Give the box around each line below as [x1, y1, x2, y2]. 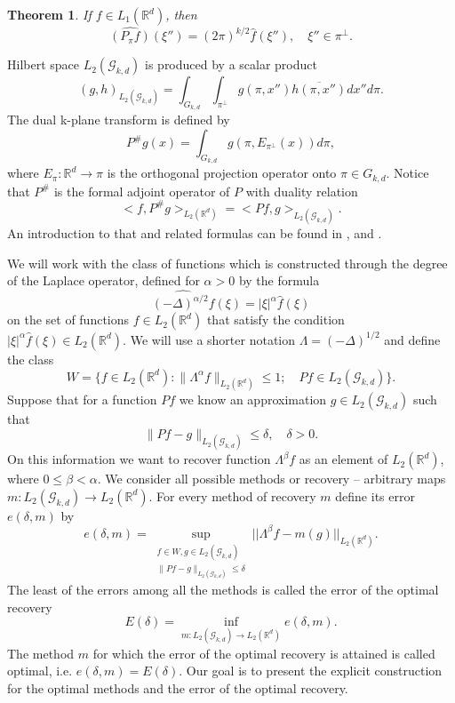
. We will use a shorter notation [123, 330, 296, 348]
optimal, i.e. [7, 661, 73, 680]
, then [165, 5, 197, 23]
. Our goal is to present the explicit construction [179, 661, 443, 680]
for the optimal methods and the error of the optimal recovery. [7, 678, 348, 697]
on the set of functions [7, 310, 130, 329]
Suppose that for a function [7, 390, 157, 409]
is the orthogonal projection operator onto [107, 164, 337, 182]
